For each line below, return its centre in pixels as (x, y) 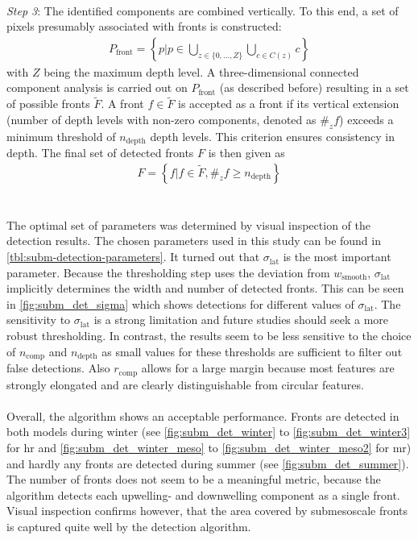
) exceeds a (366, 119)
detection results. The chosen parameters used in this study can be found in (194, 241)
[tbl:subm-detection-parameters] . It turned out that (133, 257)
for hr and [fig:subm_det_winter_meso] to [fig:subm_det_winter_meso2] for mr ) (209, 447)
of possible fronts (48, 104)
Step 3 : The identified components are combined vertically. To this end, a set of (203, 10)
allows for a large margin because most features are (268, 368)
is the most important (337, 257)
